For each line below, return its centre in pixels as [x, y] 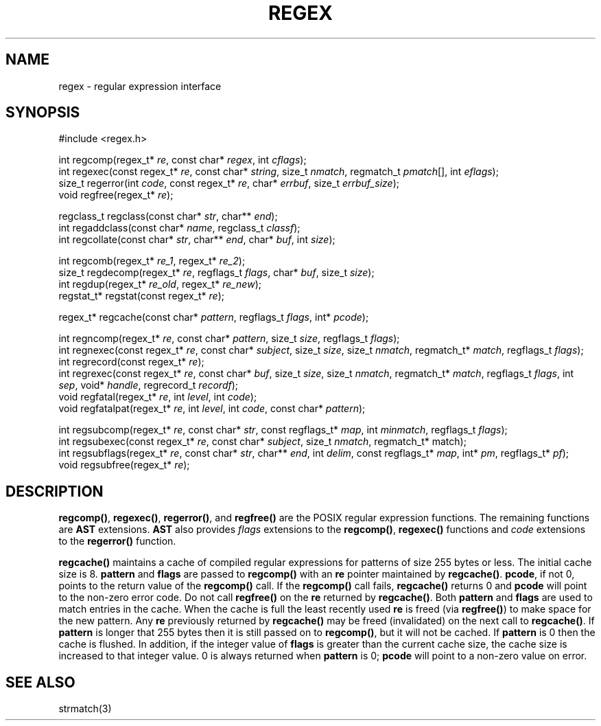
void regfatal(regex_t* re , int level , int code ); [158, 397]
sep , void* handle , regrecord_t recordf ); [149, 385]
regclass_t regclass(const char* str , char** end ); [168, 216]
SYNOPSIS [43, 113]
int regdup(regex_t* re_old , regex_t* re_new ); [160, 284]
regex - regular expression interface [140, 86]
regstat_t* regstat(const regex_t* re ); [142, 296]
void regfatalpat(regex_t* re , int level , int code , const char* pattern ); [212, 409]
